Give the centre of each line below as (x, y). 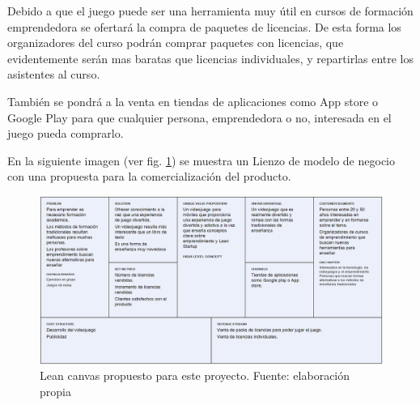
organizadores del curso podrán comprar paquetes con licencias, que (176, 43)
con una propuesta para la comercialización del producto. (149, 176)
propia (55, 391)
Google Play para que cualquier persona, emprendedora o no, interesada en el (199, 117)
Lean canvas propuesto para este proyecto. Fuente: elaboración (195, 375)
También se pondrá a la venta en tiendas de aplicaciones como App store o (193, 101)
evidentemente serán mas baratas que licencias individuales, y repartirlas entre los (211, 58)
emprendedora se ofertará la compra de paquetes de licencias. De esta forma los (204, 26)
